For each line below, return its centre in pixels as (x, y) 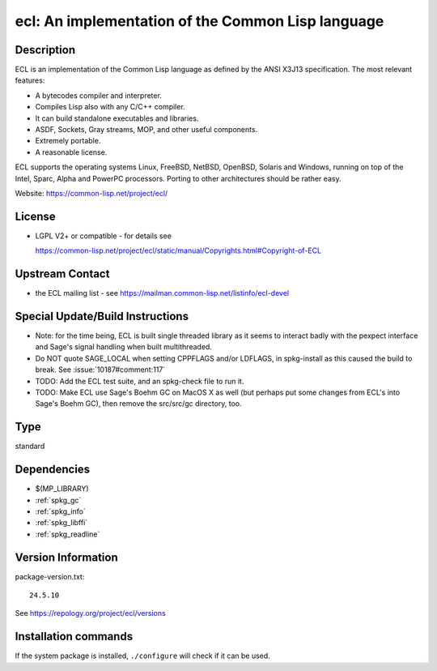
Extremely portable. (68, 141)
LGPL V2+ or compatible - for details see (103, 236)
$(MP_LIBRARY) (62, 489)
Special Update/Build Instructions (102, 316)
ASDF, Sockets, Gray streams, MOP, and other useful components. (146, 130)
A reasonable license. (71, 152)
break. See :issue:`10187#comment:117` (100, 370)
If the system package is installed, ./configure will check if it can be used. (142, 656)
